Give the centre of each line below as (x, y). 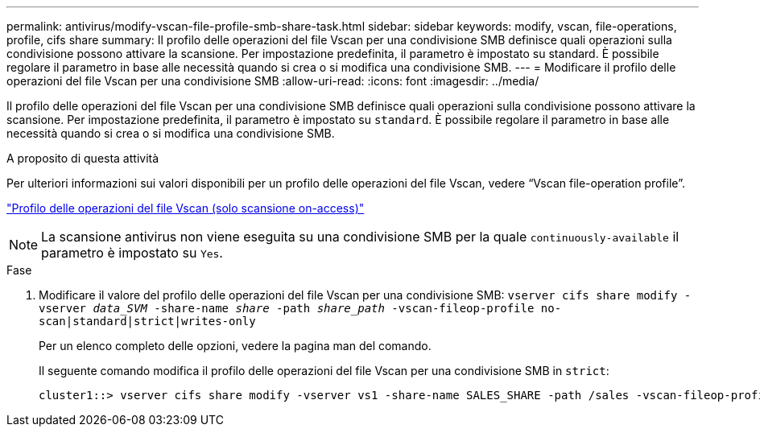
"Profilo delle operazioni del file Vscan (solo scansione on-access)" (186, 208)
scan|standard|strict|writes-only (147, 321)
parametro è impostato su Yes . (132, 253)
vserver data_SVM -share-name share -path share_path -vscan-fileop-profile (287, 308)
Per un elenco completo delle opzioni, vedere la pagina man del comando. (235, 346)
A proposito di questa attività (83, 158)
